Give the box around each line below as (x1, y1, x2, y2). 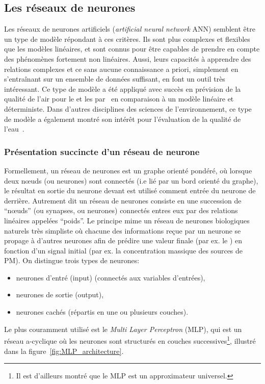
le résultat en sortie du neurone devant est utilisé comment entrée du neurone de (4, 185, 256, 196)
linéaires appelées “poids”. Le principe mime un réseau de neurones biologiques (4, 215, 250, 225)
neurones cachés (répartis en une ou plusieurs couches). (16, 306, 189, 317)
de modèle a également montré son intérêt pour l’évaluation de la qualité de (4, 113, 241, 124)
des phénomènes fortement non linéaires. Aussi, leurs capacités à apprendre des (4, 53, 251, 64)
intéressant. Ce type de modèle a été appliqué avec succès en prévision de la (4, 83, 241, 94)
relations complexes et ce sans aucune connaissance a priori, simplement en (4, 63, 238, 74)
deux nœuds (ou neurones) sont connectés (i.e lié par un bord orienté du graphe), (4, 175, 258, 186)
